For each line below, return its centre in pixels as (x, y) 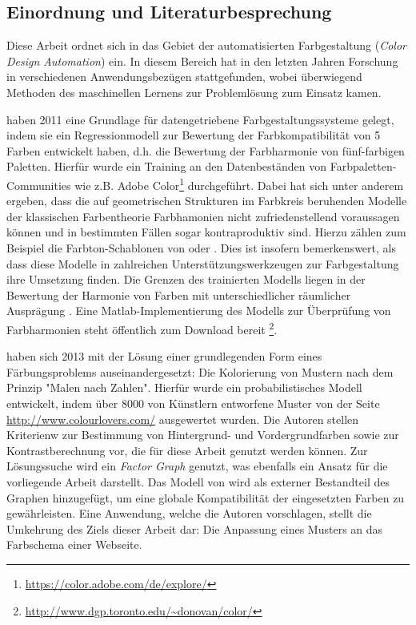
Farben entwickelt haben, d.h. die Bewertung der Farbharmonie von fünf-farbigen (206, 150)
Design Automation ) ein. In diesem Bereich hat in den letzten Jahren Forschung (202, 60)
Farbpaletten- (363, 166)
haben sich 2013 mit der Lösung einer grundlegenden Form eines (164, 356)
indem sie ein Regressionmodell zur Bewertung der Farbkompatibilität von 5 (194, 135)
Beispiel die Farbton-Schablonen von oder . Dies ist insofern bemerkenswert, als (201, 247)
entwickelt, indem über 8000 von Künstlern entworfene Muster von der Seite (193, 403)
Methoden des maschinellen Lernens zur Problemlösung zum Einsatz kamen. (194, 92)
